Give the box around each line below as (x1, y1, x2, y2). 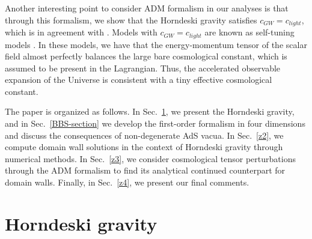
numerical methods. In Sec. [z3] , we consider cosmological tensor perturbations (5, 152, 296, 165)
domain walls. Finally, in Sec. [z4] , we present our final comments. (5, 176, 249, 189)
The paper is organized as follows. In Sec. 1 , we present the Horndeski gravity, (5, 105, 295, 118)
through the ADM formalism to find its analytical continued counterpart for (5, 164, 286, 177)
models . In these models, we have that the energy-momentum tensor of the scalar (5, 38, 307, 50)
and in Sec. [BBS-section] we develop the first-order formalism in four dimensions (5, 117, 305, 130)
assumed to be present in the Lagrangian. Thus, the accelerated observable (5, 61, 281, 74)
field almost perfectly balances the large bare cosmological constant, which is (5, 50, 287, 62)
